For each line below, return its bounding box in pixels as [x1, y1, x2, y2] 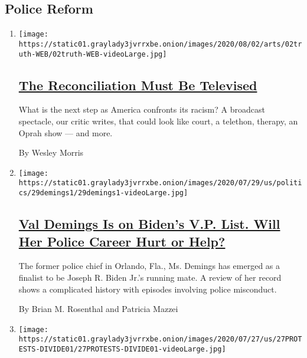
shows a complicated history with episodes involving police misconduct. [18, 283, 277, 295]
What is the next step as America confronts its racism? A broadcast [18, 103, 265, 116]
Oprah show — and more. [18, 126, 113, 139]
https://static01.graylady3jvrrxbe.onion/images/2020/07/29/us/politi [18, 179, 302, 188]
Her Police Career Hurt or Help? [18, 232, 226, 250]
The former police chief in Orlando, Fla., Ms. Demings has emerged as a [18, 260, 280, 272]
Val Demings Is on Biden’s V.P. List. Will [18, 215, 280, 233]
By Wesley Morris [18, 146, 84, 159]
